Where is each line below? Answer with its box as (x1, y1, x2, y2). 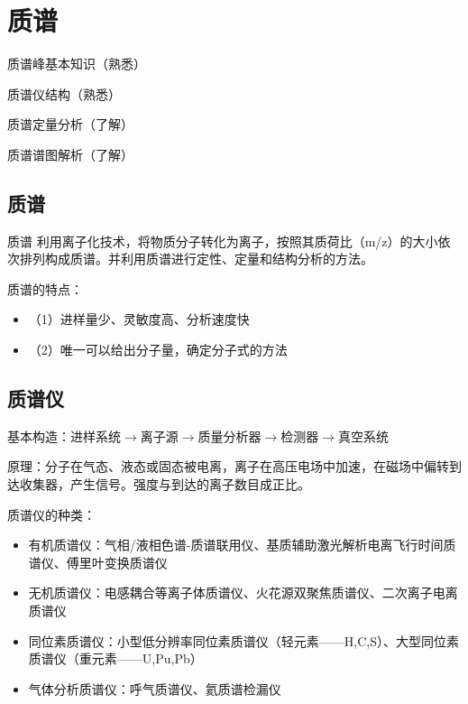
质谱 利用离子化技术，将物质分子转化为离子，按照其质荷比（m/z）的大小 (7, 231, 438, 250)
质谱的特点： (7, 279, 83, 298)
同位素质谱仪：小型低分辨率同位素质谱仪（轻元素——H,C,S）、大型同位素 (28, 631, 459, 650)
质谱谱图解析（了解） (7, 144, 133, 163)
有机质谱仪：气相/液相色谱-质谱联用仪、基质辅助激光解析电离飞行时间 (28, 535, 444, 554)
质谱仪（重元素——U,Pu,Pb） (28, 649, 203, 668)
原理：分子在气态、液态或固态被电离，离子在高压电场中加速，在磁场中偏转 (7, 457, 449, 476)
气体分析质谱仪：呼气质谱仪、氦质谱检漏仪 (28, 679, 281, 698)
